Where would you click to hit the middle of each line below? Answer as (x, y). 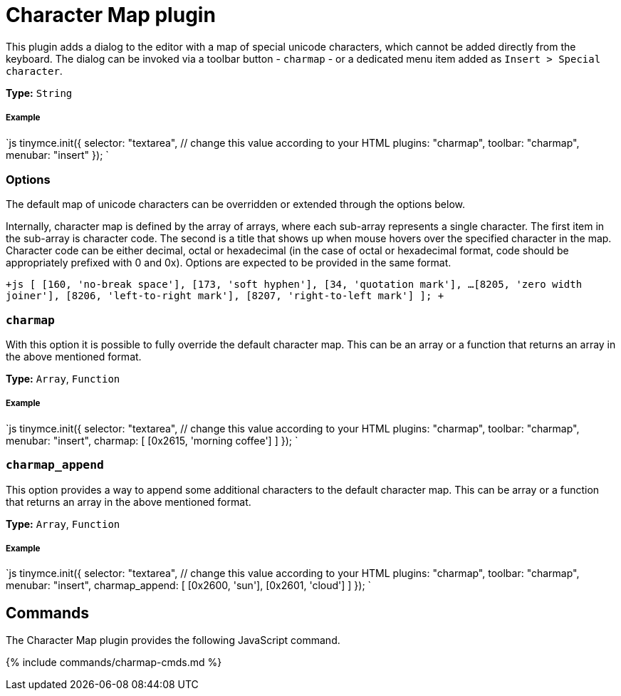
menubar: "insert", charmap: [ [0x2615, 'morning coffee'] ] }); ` (152, 440)
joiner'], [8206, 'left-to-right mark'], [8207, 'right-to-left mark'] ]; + (225, 296)
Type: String (39, 93)
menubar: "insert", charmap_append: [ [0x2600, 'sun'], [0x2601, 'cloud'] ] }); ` (189, 586)
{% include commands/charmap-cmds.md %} (114, 663)
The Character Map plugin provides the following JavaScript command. (173, 640)
